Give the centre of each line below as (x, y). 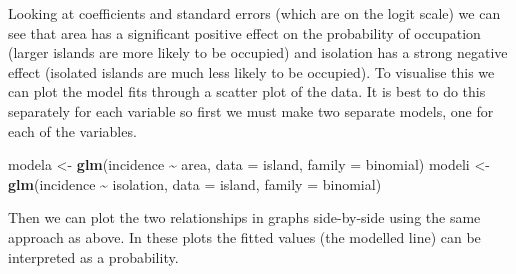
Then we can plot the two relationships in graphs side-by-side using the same (244, 217)
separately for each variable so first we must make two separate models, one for (251, 110)
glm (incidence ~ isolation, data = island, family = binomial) (195, 183)
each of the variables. (72, 130)
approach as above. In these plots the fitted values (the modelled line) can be (244, 236)
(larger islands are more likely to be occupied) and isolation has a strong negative (258, 52)
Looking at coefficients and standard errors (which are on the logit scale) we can (254, 13)
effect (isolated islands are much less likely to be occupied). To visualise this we (251, 71)
